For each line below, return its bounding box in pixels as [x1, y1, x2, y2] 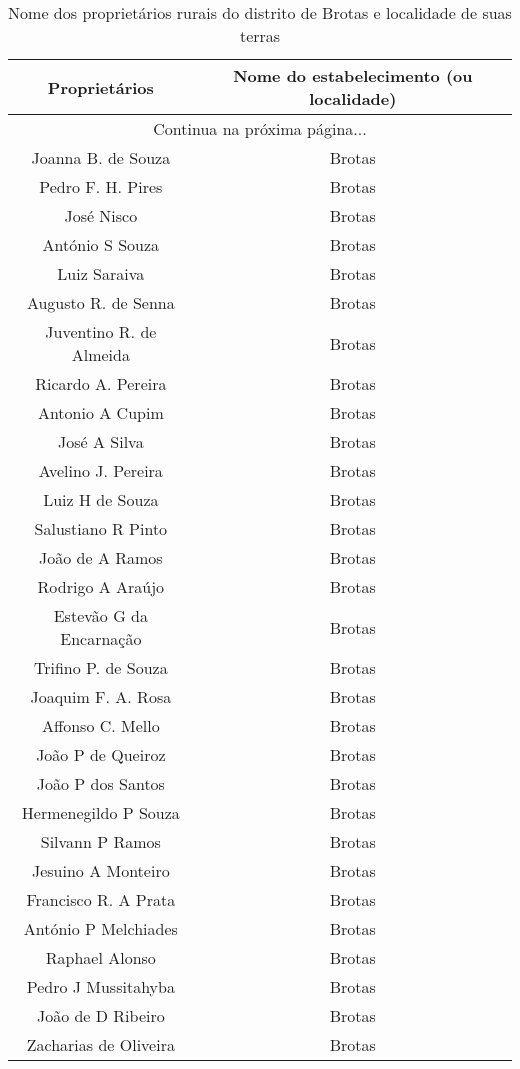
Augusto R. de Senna [26, 291, 175, 314]
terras [239, 24, 281, 47]
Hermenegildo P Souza [21, 801, 180, 824]
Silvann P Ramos [40, 830, 161, 853]
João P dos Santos [36, 772, 165, 795]
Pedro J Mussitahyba [26, 975, 175, 998]
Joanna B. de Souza [31, 146, 171, 169]
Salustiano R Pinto [34, 517, 168, 540]
